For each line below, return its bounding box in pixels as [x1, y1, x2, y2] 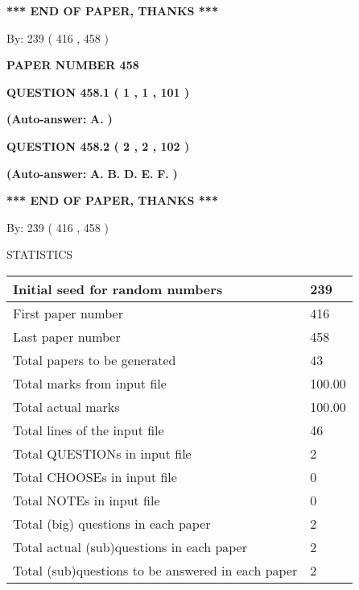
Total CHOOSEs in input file [13, 467, 177, 486]
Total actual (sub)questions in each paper [13, 537, 247, 556]
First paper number [13, 303, 123, 322]
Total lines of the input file [13, 420, 164, 439]
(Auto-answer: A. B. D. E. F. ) [6, 164, 178, 181]
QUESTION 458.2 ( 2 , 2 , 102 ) [6, 137, 190, 154]
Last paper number [13, 326, 121, 346]
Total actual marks [13, 397, 120, 416]
